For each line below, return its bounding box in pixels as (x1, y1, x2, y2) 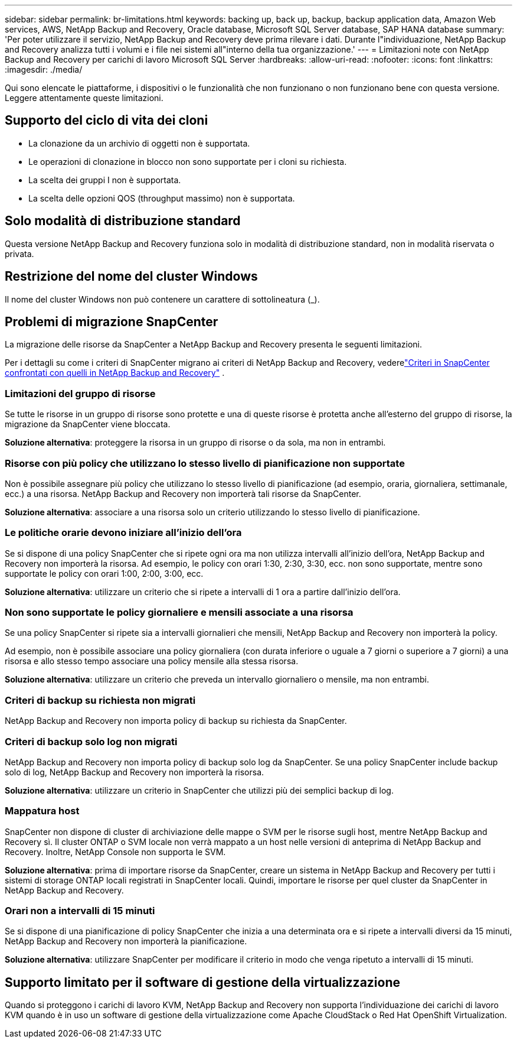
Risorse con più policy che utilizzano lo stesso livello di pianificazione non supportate (5, 457, 405, 469)
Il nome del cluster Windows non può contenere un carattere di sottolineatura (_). (5, 294, 320, 304)
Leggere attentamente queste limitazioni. (5, 93, 163, 103)
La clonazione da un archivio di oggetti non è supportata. (28, 138, 250, 148)
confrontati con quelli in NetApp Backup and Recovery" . (5, 368, 225, 378)
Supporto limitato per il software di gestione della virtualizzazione (5, 974, 401, 990)
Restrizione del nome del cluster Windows (5, 269, 258, 284)
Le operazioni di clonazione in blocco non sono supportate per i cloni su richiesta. (28, 156, 347, 167)
